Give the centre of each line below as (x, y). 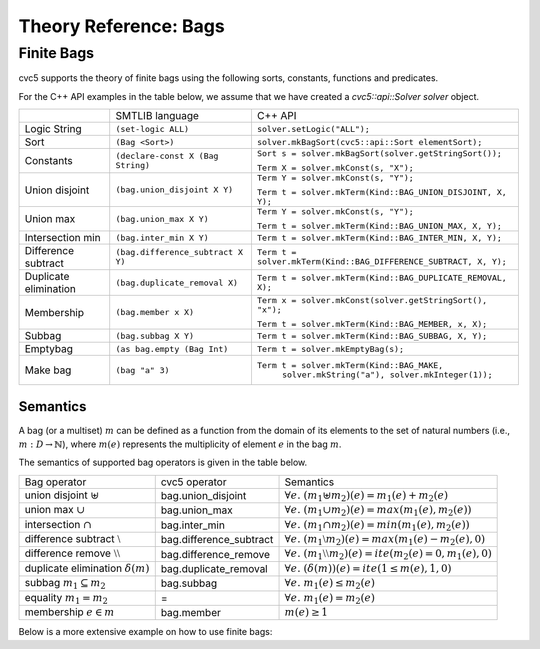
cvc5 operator (193, 482)
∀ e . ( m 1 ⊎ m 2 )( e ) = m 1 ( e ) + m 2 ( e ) (366, 496)
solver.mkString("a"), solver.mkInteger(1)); (387, 375)
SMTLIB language (157, 116)
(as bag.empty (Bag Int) (172, 348)
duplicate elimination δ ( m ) (87, 568)
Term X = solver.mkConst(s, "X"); (335, 168)
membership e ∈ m (69, 612)
